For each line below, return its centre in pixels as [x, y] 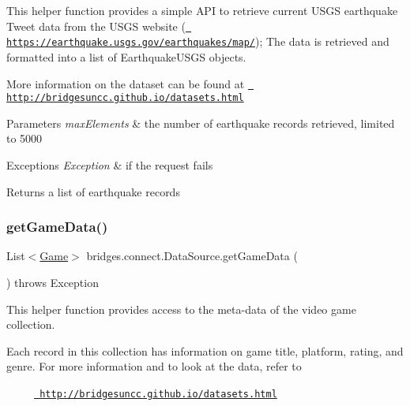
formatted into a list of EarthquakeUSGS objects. [126, 56]
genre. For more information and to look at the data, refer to [154, 366]
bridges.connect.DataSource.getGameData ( [192, 256]
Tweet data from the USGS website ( [96, 26]
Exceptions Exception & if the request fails [110, 165]
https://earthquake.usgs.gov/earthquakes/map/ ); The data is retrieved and [198, 41]
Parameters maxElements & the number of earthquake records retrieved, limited [201, 123]
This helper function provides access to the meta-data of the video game [181, 309]
